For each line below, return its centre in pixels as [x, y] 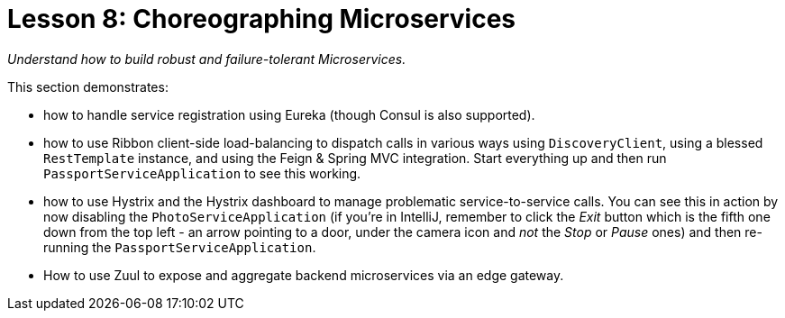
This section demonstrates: [88, 86]
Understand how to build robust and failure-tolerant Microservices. [207, 59]
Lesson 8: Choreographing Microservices [262, 19]
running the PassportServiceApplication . [180, 247]
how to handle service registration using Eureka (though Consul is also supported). [289, 114]
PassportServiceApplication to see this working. [202, 173]
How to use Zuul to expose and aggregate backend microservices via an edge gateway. [304, 275]
